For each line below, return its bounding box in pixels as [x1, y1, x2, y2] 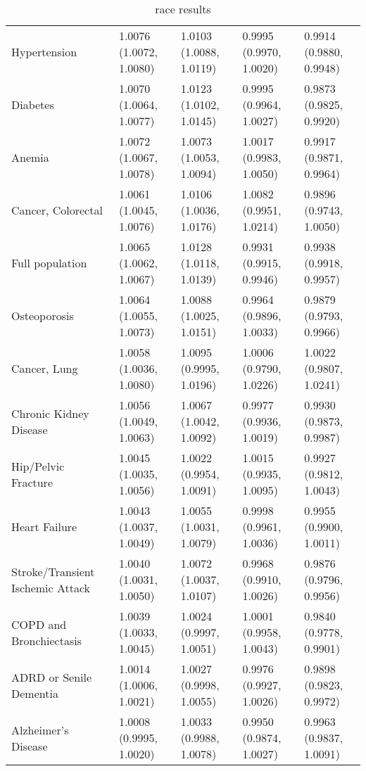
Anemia [11, 149, 49, 165]
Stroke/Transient [11, 563, 95, 580]
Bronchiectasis [11, 632, 82, 649]
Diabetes [11, 96, 54, 113]
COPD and [11, 616, 67, 632]
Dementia [11, 684, 58, 701]
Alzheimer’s [11, 721, 69, 738]
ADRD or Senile [11, 668, 92, 685]
